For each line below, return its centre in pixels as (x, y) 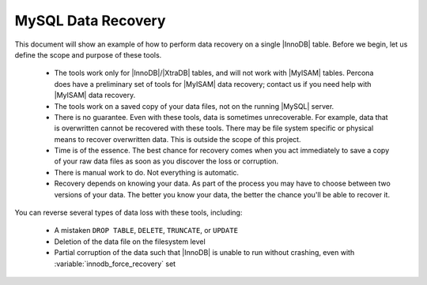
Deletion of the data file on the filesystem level (130, 242)
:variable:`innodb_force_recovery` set (115, 264)
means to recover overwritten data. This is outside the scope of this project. (178, 139)
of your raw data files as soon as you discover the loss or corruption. (166, 161)
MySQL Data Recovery (90, 21)
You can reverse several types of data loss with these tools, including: (128, 212)
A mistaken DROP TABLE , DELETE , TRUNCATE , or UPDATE (146, 231)
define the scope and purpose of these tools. (88, 54)
